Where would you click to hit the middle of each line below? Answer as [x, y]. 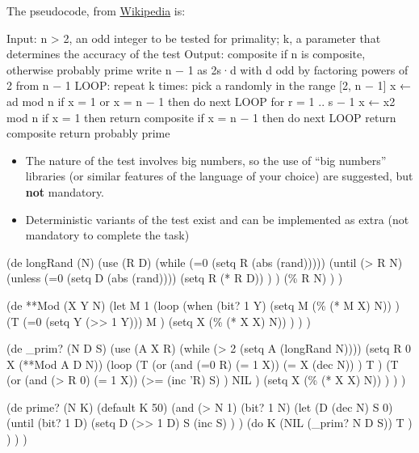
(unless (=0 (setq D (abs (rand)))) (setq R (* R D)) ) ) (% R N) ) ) [175, 278]
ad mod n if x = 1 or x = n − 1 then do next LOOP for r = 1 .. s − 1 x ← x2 [201, 101]
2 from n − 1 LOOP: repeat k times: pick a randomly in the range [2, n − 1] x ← [209, 85]
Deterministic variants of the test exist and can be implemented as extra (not [217, 219]
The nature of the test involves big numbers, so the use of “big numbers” [206, 160]
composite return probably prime [88, 133]
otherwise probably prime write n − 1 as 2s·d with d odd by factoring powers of [207, 69]
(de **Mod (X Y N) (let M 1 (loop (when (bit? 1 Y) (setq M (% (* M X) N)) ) [203, 305]
